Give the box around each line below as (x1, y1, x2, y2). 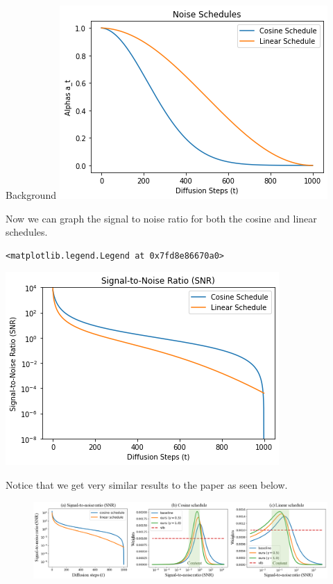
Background (6, 188, 56, 202)
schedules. (6, 225, 48, 239)
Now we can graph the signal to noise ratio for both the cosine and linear (6, 211, 317, 225)
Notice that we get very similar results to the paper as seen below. (6, 477, 288, 492)
